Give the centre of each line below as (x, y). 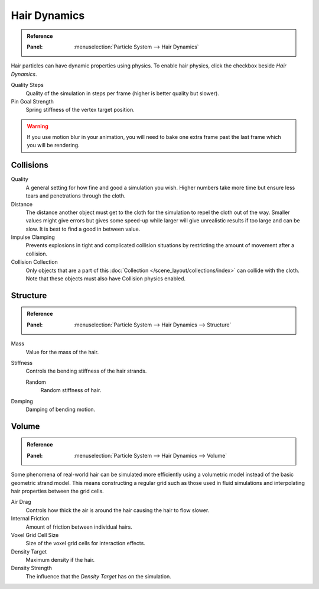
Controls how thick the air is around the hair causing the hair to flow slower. (118, 510)
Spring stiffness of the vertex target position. (80, 110)
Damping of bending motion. (61, 409)
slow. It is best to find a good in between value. (83, 229)
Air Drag (21, 502)
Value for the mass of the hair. (62, 352)
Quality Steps (27, 85)
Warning (38, 126)
